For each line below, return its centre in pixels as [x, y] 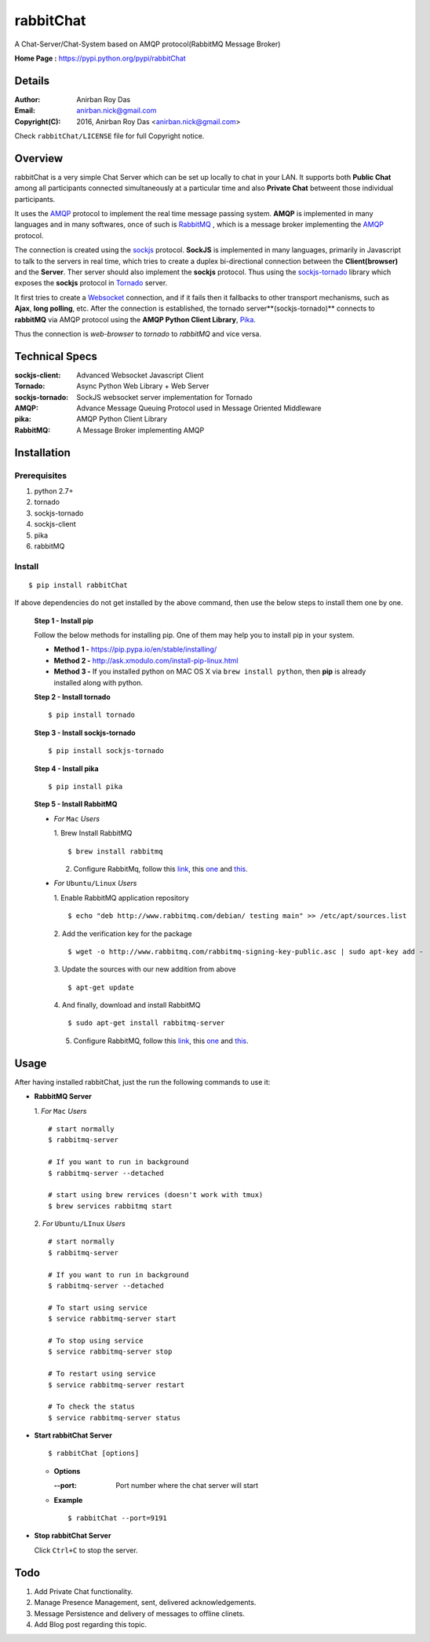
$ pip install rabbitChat [78, 585]
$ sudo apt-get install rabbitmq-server [146, 1023]
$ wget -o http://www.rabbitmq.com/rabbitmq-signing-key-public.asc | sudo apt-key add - [246, 951]
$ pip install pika [86, 786]
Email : [25, 111]
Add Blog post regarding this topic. [90, 1624]
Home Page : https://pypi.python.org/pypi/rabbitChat [100, 58]
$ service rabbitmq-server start [112, 1319]
